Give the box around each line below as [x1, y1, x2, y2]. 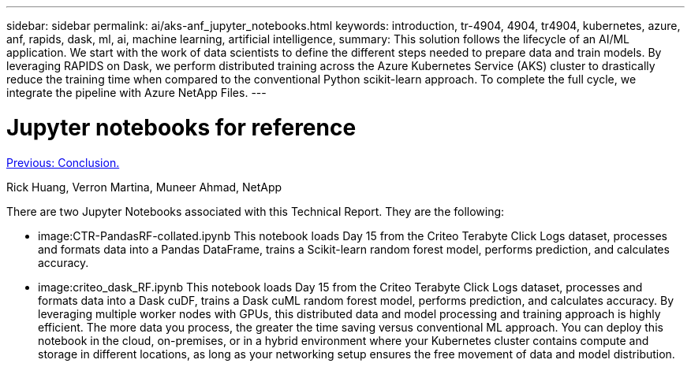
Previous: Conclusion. [6, 155, 120, 169]
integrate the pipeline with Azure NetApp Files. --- [6, 86, 267, 99]
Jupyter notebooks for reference [6, 113, 357, 141]
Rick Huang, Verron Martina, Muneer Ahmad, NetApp [6, 180, 282, 194]
